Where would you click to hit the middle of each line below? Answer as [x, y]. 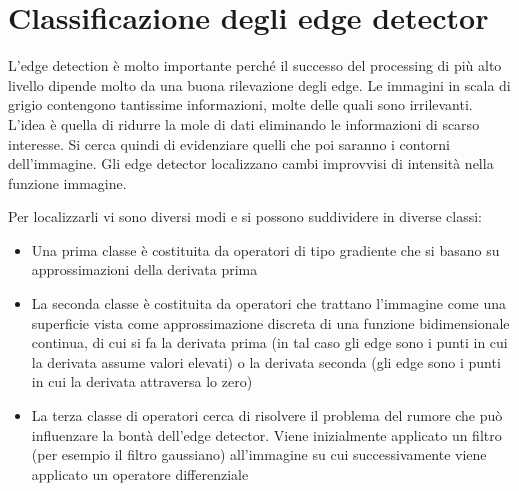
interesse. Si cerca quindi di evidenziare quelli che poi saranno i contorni [229, 143]
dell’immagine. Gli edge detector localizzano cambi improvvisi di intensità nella [251, 163]
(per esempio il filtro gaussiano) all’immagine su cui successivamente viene [259, 454]
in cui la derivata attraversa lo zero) [142, 381]
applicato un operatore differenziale [140, 473]
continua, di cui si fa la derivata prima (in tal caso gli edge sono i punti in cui [269, 342]
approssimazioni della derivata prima [144, 269]
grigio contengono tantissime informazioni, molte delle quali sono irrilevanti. [240, 104]
